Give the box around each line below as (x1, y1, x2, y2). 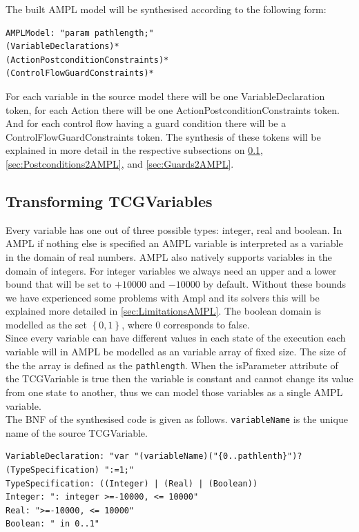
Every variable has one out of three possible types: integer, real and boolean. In (6, 222, 342, 237)
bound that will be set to (6, 277, 112, 291)
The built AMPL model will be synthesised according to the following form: (6, 2, 327, 16)
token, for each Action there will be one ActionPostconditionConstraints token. (6, 102, 340, 117)
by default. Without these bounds (203, 277, 347, 291)
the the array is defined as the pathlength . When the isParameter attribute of (6, 357, 338, 372)
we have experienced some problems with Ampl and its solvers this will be (6, 290, 320, 304)
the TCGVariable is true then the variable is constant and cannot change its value (6, 371, 353, 386)
